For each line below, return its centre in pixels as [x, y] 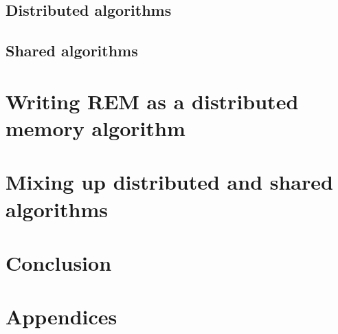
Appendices [61, 316]
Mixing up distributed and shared [169, 182]
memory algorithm [95, 127]
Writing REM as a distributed [152, 101]
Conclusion [59, 262]
